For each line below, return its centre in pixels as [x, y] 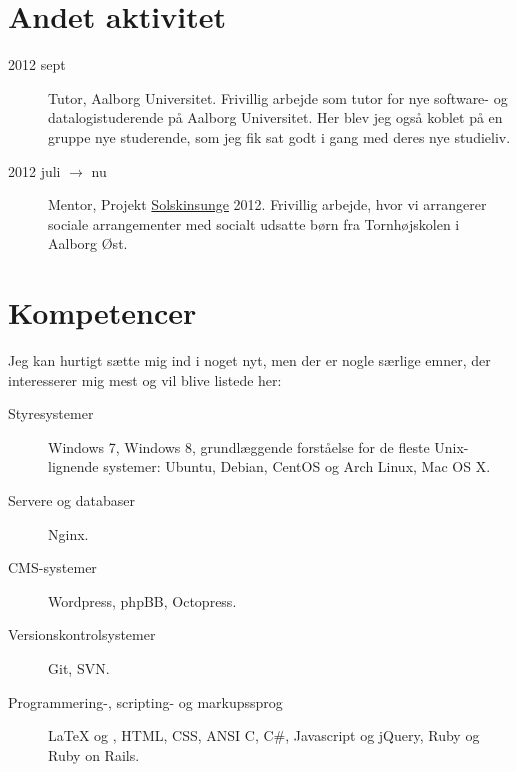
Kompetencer [102, 312]
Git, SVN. [79, 667]
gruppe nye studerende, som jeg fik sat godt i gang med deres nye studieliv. [279, 136]
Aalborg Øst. [88, 243]
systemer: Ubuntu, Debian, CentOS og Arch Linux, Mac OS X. [297, 466]
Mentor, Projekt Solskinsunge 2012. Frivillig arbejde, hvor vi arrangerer [267, 204]
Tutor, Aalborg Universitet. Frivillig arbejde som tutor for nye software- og [278, 97]
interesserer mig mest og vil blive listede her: [145, 379]
